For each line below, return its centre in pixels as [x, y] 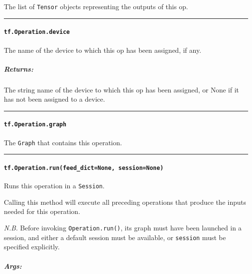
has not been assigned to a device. [55, 99]
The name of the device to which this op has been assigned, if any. [103, 50]
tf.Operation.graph [35, 125]
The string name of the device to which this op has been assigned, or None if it [121, 89]
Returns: [19, 68]
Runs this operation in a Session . [54, 186]
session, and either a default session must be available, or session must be [115, 237]
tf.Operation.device [37, 32]
